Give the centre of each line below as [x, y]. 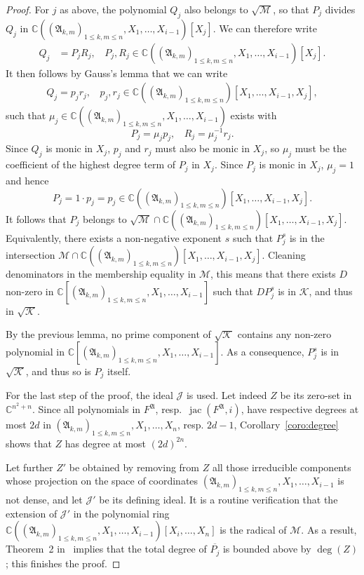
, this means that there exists [273, 274]
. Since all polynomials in [87, 409]
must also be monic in [203, 148]
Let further [29, 467]
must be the [321, 148]
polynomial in [35, 352]
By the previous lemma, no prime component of [108, 334]
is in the [307, 237]
